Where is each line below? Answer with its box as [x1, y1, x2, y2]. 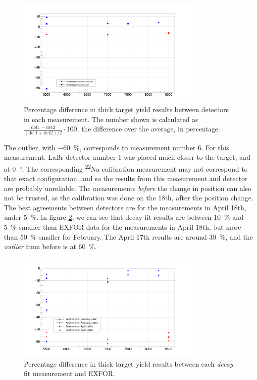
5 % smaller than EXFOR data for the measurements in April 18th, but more [4, 221, 241, 232]
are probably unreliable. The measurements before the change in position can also [4, 183, 252, 193]
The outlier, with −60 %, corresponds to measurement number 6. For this [4, 142, 229, 152]
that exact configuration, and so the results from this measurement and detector [4, 173, 248, 183]
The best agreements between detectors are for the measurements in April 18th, [4, 202, 246, 212]
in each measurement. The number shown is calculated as [24, 114, 198, 124]
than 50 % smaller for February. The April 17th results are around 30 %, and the [4, 231, 253, 242]
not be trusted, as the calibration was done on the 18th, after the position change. [4, 192, 254, 203]
